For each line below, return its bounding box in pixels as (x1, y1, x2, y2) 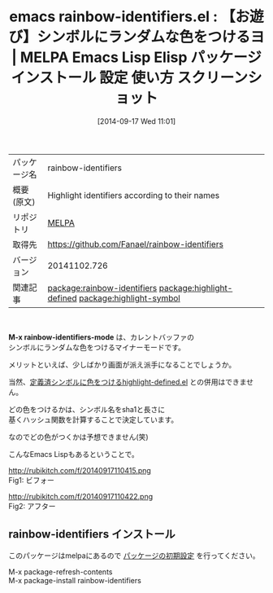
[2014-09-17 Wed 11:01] (97, 116, 176, 126)
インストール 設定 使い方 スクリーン (11, 68, 248, 87)
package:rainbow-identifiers (47, 282, 158, 293)
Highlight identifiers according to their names (47, 189, 220, 200)
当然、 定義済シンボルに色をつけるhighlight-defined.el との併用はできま (8, 376, 247, 387)
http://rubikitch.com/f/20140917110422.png (8, 491, 154, 501)
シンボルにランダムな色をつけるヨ (37, 28, 266, 46)
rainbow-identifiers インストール (8, 527, 176, 542)
